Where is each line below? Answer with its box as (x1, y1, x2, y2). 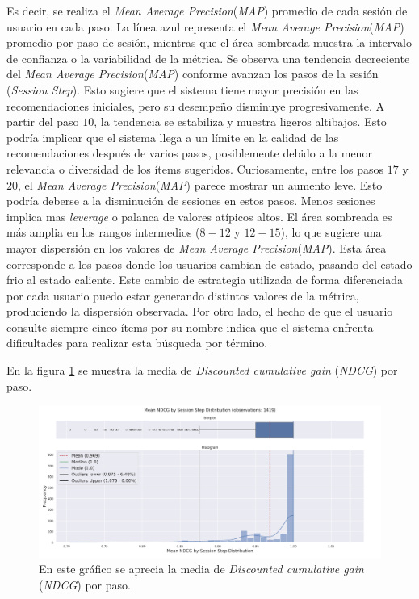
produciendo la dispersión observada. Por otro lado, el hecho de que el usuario (6, 303, 393, 320)
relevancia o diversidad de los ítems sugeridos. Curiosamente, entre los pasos (6, 160, 384, 177)
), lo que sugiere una (280, 224, 382, 241)
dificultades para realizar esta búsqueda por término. (6, 334, 268, 351)
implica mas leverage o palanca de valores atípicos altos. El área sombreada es (6, 207, 392, 224)
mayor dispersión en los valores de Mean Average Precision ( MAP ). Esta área (6, 239, 387, 256)
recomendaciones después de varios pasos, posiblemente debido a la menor (6, 145, 372, 161)
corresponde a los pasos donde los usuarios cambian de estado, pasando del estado (6, 255, 413, 272)
